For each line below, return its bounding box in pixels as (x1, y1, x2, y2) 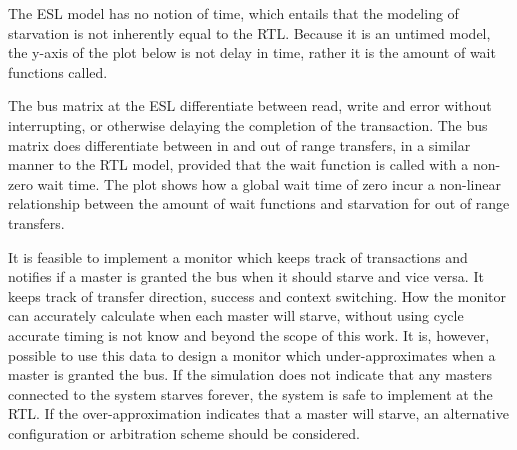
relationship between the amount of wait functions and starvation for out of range (8, 193, 510, 214)
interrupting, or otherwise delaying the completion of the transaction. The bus (8, 114, 488, 135)
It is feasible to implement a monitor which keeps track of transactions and (8, 246, 468, 267)
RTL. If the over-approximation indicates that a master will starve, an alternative (8, 403, 509, 424)
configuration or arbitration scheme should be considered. (8, 422, 361, 443)
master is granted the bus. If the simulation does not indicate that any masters (8, 364, 493, 385)
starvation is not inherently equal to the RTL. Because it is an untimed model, (8, 22, 491, 43)
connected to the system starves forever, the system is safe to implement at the (8, 383, 493, 404)
